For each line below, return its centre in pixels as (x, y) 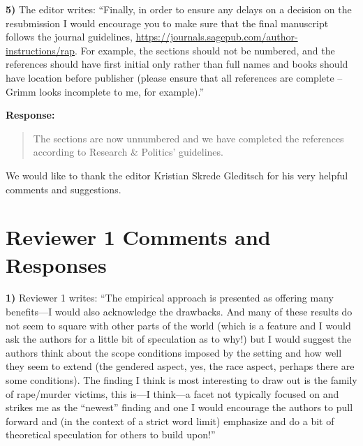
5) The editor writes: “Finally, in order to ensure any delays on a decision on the (179, 9)
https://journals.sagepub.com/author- (217, 37)
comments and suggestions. (64, 189)
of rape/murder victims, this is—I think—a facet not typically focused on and (172, 393)
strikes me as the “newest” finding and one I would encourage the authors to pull (179, 407)
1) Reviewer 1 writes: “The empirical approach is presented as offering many (170, 298)
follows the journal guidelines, (69, 37)
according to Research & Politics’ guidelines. (128, 152)
